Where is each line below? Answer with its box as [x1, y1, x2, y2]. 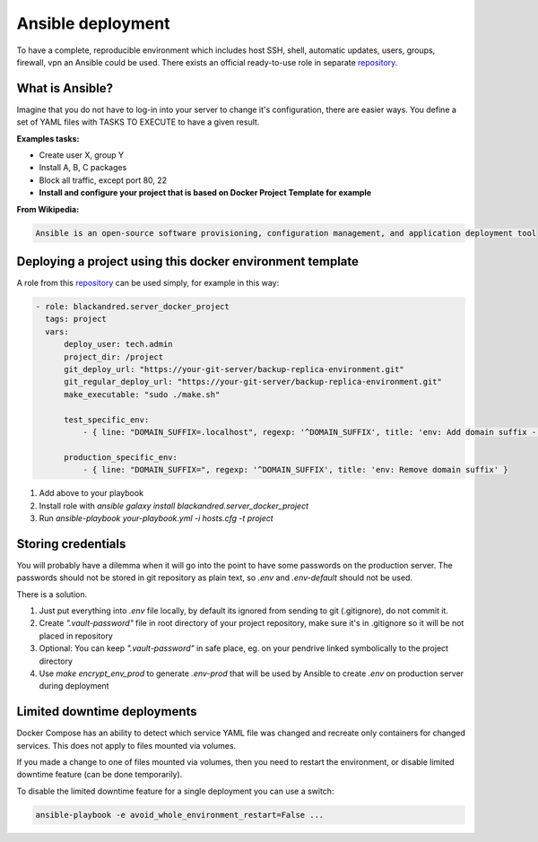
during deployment [39, 681, 109, 691]
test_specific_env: [64, 414, 150, 425]
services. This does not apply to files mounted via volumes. [16, 740, 237, 751]
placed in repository [39, 630, 114, 641]
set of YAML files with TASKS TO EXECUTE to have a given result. [16, 117, 260, 127]
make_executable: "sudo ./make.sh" [64, 389, 221, 399]
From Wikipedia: [16, 204, 80, 214]
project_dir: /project [64, 352, 164, 362]
